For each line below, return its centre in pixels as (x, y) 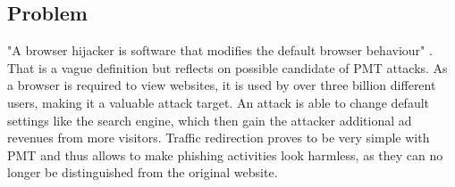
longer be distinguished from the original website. (143, 172)
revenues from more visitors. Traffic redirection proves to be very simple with (219, 138)
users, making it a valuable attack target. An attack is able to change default (219, 102)
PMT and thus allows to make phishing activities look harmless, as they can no (225, 154)
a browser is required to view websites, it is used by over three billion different (222, 85)
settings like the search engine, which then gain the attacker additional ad (210, 120)
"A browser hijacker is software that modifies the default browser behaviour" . (220, 50)
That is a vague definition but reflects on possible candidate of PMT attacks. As (227, 67)
